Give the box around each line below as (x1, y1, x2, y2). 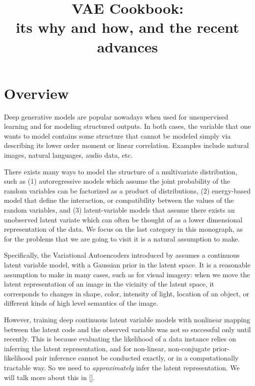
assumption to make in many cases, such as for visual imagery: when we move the (4, 269, 250, 279)
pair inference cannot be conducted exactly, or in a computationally (35, 353, 239, 363)
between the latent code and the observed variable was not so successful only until (4, 324, 251, 334)
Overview (4, 83, 69, 103)
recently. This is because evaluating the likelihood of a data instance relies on (4, 334, 236, 344)
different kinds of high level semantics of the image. (4, 298, 158, 308)
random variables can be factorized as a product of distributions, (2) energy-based (4, 185, 251, 195)
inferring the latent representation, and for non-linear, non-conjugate (4, 343, 210, 353)
